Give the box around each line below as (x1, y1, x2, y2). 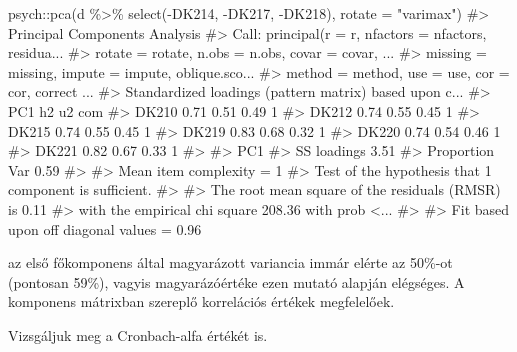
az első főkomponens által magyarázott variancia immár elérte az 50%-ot (8, 252, 453, 273)
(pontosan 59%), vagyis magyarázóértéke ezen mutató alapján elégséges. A (8, 271, 465, 292)
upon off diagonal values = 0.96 (8, 218, 202, 239)
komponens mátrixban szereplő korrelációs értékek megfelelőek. (8, 291, 395, 312)
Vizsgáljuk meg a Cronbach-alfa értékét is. (8, 324, 268, 345)
